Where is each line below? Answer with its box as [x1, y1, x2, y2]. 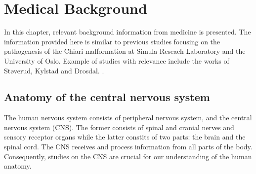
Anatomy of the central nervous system [4, 89, 210, 104]
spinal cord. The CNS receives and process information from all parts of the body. [4, 141, 253, 152]
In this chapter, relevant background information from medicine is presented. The [4, 27, 251, 37]
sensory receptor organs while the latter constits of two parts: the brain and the [4, 132, 246, 142]
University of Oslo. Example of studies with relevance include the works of [4, 55, 229, 66]
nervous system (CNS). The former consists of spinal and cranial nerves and [4, 122, 234, 132]
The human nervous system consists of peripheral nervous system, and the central [4, 112, 252, 123]
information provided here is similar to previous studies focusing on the [4, 36, 220, 46]
